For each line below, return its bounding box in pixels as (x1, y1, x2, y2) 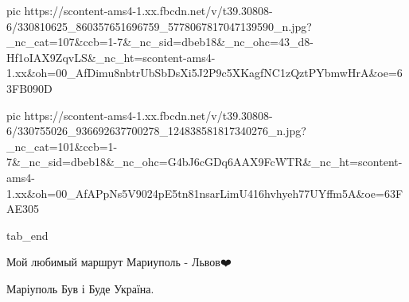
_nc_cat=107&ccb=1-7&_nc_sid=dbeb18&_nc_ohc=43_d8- (6, 33, 314, 50)
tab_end (6, 226, 49, 243)
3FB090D (6, 79, 53, 96)
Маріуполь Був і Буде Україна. (6, 280, 154, 296)
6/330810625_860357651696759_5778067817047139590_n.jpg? (6, 17, 312, 34)
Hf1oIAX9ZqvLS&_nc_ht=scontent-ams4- (6, 48, 216, 65)
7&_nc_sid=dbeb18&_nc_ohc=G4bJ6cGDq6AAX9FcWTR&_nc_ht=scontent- (6, 153, 403, 170)
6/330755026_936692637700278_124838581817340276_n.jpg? (6, 122, 306, 139)
